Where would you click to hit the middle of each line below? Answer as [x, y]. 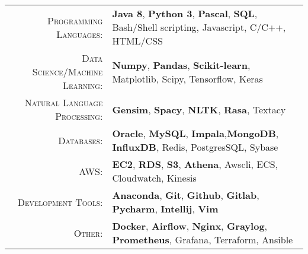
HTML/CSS [137, 41]
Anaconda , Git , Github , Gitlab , [186, 195]
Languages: [80, 34]
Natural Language [64, 102]
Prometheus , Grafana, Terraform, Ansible [203, 239]
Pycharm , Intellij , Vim [165, 209]
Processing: [79, 116]
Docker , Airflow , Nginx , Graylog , [190, 226]
